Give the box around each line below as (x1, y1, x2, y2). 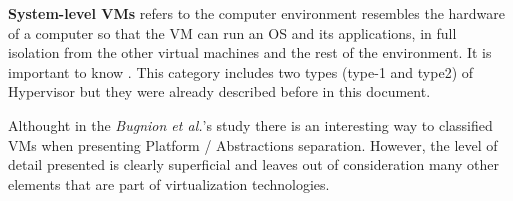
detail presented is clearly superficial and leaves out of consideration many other (8, 154, 499, 175)
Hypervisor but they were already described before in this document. (8, 81, 431, 102)
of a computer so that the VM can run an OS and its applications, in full (8, 22, 457, 43)
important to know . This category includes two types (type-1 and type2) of (8, 61, 474, 82)
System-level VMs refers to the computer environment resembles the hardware (8, 3, 506, 23)
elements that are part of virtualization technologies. (8, 173, 330, 194)
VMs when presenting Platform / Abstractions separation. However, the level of (8, 134, 498, 155)
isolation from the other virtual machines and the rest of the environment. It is (8, 42, 492, 63)
